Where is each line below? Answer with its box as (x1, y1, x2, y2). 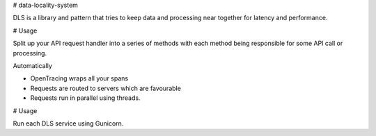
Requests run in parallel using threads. (30, 94, 141, 102)
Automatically (13, 61, 52, 69)
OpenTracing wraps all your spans (30, 74, 129, 83)
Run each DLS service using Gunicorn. (13, 119, 124, 128)
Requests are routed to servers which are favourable (30, 84, 181, 92)
